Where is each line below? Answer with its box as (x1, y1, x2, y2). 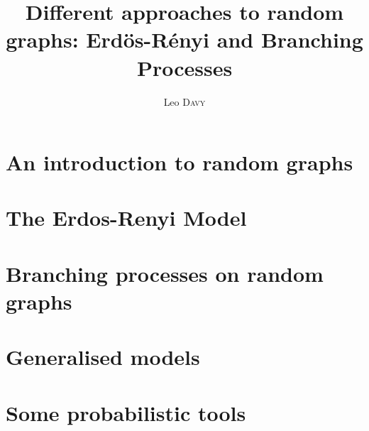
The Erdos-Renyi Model (6, 203, 247, 232)
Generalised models (6, 342, 200, 371)
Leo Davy (163, 94, 206, 109)
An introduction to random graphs (6, 148, 353, 177)
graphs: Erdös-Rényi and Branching (6, 25, 363, 54)
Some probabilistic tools (6, 398, 246, 427)
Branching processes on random (6, 258, 324, 288)
